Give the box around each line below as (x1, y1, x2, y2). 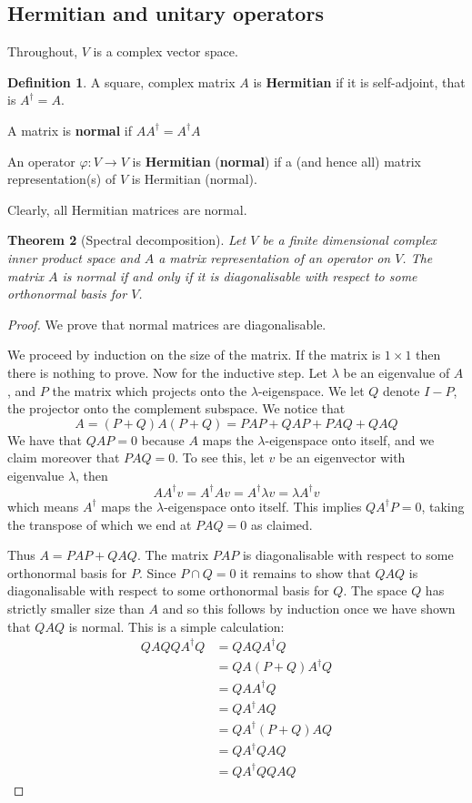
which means (7, 496, 79, 515)
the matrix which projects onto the (52, 381, 247, 400)
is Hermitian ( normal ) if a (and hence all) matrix (132, 151, 422, 170)
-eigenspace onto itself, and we (265, 430, 435, 449)
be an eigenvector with (278, 448, 406, 467)
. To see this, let (175, 448, 265, 467)
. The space (343, 581, 407, 600)
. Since (139, 563, 176, 582)
